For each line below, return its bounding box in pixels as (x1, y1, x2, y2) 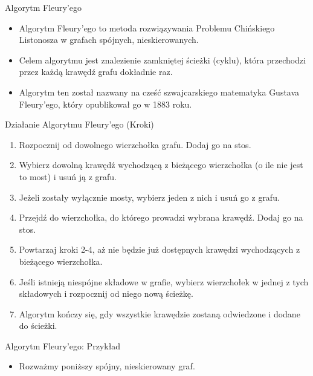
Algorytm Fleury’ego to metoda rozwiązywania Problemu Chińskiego (19, 21, 275, 34)
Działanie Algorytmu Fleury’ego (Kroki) (5, 118, 154, 131)
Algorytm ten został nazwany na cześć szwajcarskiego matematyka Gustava (19, 85, 300, 98)
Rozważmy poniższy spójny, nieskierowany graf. (19, 360, 195, 372)
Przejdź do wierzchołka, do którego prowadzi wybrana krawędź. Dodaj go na (19, 211, 303, 224)
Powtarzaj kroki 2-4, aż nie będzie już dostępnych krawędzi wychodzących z (19, 243, 300, 256)
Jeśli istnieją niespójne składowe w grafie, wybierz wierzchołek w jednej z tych (19, 275, 309, 288)
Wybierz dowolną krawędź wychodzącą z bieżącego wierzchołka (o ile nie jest (19, 158, 303, 171)
